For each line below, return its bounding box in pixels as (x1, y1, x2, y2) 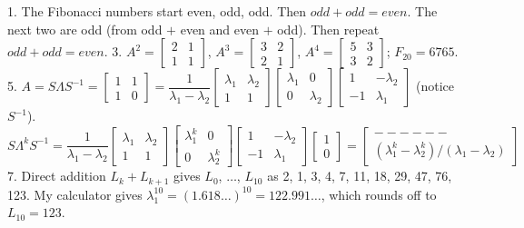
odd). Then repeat (277, 19, 380, 38)
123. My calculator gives (7, 184, 143, 203)
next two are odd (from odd (7, 19, 163, 38)
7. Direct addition (7, 166, 106, 185)
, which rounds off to (321, 184, 437, 203)
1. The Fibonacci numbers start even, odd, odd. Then (7, 2, 307, 20)
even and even (180, 19, 259, 38)
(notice (415, 76, 454, 95)
